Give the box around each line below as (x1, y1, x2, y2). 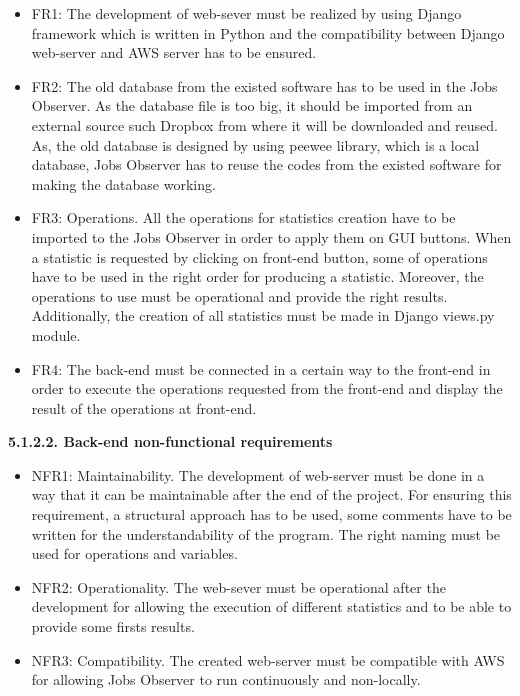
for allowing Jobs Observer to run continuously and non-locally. (31, 669, 421, 690)
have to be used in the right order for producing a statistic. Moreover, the (31, 266, 484, 287)
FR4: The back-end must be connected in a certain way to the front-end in (31, 358, 491, 379)
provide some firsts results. (31, 616, 195, 637)
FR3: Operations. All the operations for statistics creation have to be (31, 207, 456, 228)
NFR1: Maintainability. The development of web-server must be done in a (31, 464, 485, 485)
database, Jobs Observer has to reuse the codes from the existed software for (31, 154, 502, 175)
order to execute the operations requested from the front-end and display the (31, 378, 503, 399)
